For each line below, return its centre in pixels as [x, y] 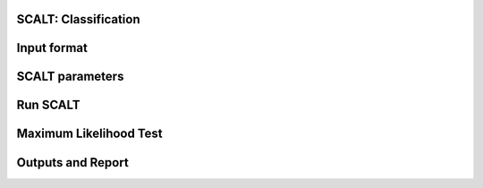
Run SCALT [48, 105]
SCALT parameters [70, 77]
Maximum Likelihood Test [89, 134]
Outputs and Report [72, 162]
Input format [52, 48]
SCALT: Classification [78, 19]
